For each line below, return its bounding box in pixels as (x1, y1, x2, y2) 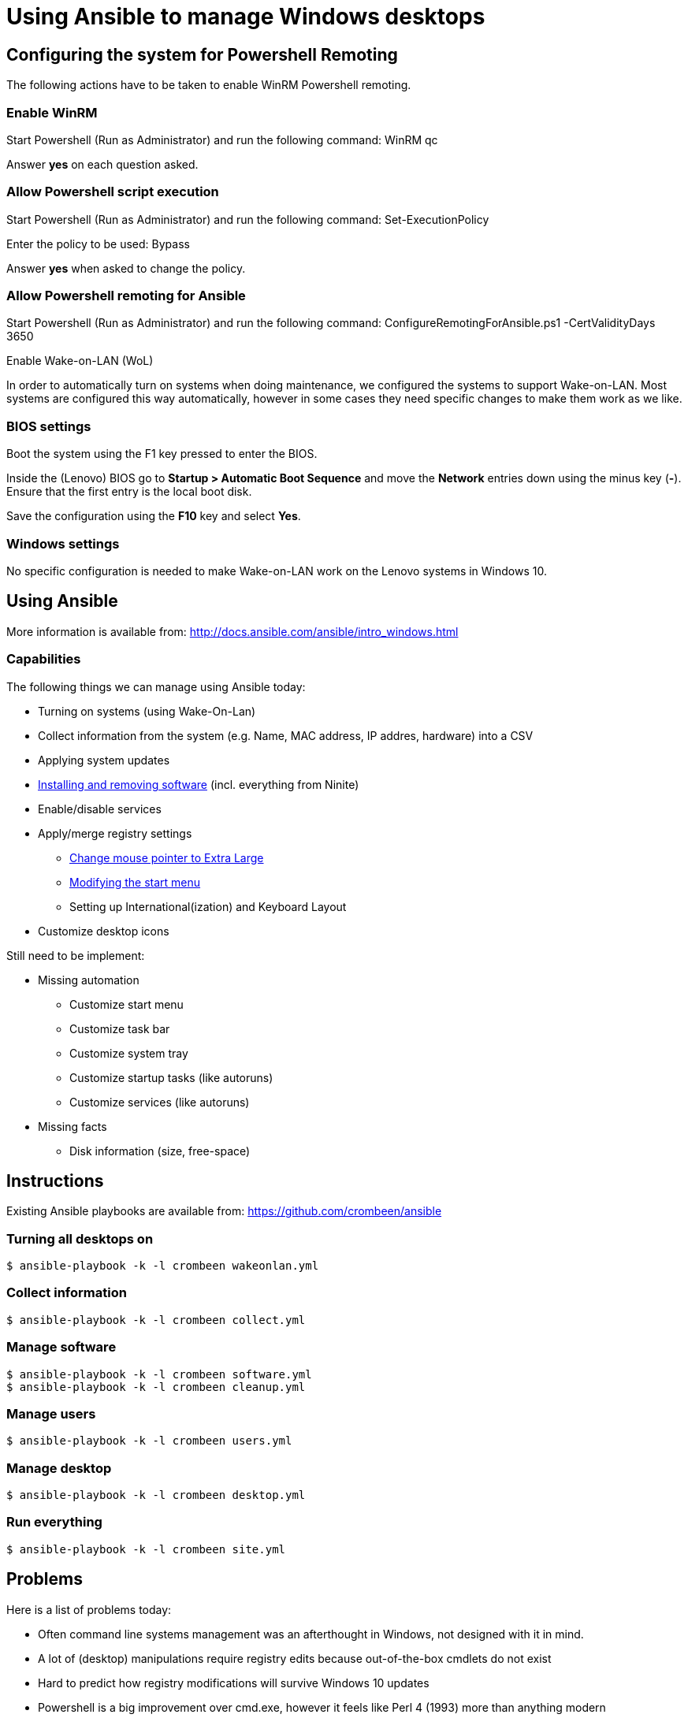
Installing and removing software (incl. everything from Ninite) (38, 777, 359, 791)
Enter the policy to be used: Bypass (6, 236, 190, 251)
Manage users (6, 1405, 96, 1422)
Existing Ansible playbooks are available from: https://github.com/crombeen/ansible (6, 1204, 442, 1218)
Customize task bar (69, 1021, 170, 1036)
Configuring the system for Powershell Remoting (6, 44, 398, 65)
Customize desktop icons (38, 924, 169, 938)
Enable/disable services (38, 801, 162, 816)
